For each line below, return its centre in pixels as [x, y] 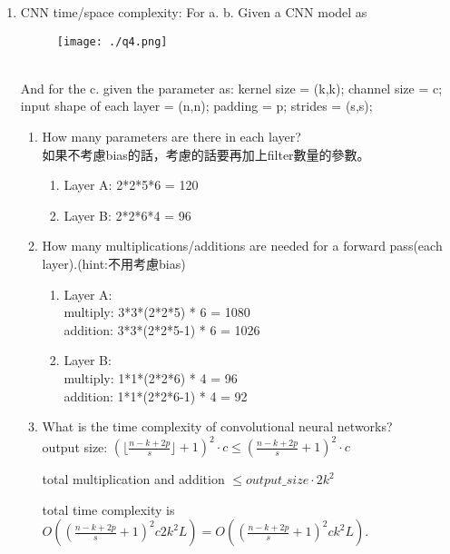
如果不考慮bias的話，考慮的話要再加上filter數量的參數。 [206, 154]
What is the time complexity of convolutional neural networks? [217, 426]
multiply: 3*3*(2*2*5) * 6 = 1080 [157, 312]
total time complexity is [108, 509]
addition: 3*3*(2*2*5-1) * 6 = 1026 [162, 329]
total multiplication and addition [133, 479]
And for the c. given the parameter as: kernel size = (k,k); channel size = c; [231, 88]
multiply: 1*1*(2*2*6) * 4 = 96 [151, 377]
